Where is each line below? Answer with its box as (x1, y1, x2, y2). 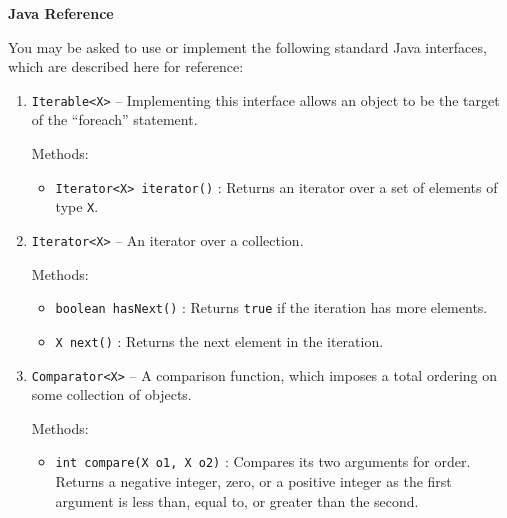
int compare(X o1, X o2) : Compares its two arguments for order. (55, 451, 471, 472)
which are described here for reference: (8, 56, 244, 77)
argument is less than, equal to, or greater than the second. (55, 490, 419, 511)
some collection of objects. (31, 384, 192, 405)
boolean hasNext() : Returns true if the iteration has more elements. (55, 297, 488, 318)
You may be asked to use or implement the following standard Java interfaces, (8, 36, 487, 57)
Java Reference (8, 3, 114, 23)
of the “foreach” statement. (31, 109, 198, 130)
